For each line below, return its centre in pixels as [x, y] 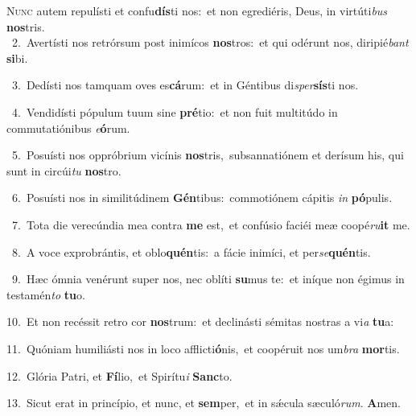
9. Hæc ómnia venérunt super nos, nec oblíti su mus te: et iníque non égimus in [208, 279]
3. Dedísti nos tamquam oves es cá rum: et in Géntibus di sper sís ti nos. [185, 85]
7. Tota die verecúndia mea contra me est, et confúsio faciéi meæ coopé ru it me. [211, 224]
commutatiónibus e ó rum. [68, 128]
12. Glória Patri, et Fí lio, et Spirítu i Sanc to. [119, 375]
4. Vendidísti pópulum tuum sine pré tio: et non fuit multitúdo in [175, 111]
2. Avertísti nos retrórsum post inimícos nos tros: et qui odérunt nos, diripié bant [210, 42]
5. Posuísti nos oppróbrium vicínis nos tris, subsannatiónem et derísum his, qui [208, 155]
